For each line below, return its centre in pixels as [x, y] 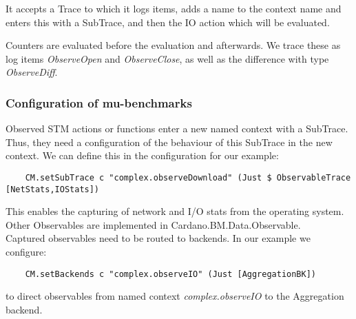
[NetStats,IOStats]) [53, 189]
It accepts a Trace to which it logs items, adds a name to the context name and [174, 8]
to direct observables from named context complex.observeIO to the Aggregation [175, 296]
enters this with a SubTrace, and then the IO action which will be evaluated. [168, 22]
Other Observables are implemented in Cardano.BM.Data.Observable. [153, 224]
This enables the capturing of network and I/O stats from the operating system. [175, 211]
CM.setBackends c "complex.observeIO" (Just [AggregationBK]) [171, 274]
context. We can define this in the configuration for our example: [142, 155]
